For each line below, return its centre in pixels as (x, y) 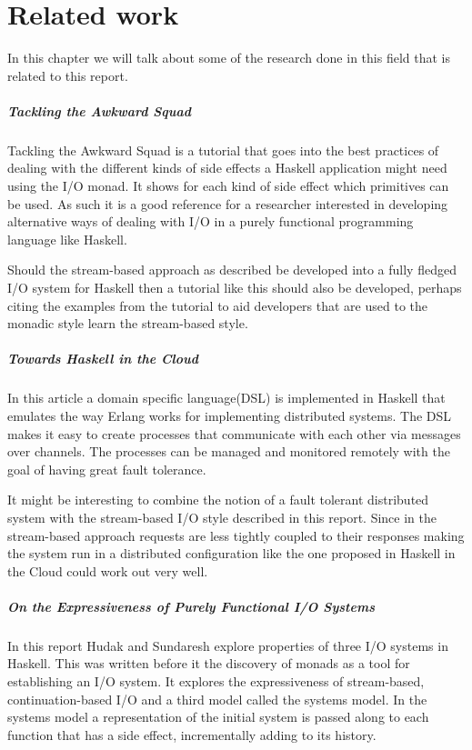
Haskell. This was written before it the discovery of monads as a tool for (209, 663)
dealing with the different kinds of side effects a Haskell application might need (227, 168)
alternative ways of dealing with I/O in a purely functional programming (211, 221)
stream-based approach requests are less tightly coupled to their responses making (236, 535)
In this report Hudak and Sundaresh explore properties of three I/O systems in (228, 645)
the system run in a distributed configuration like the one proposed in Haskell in (231, 553)
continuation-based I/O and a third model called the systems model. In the (217, 699)
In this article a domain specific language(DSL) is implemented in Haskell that (226, 398)
